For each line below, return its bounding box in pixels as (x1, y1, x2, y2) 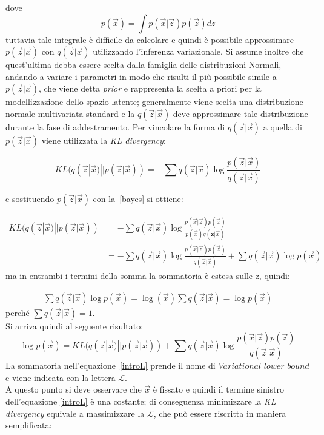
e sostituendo (5, 192, 55, 204)
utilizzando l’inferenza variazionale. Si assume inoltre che (93, 45, 304, 58)
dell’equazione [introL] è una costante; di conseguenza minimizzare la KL (5, 395, 276, 408)
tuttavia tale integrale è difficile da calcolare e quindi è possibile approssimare (5, 33, 294, 46)
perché (5, 306, 30, 319)
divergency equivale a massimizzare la (5, 406, 145, 419)
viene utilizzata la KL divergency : (41, 133, 166, 146)
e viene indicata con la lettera (5, 371, 116, 383)
